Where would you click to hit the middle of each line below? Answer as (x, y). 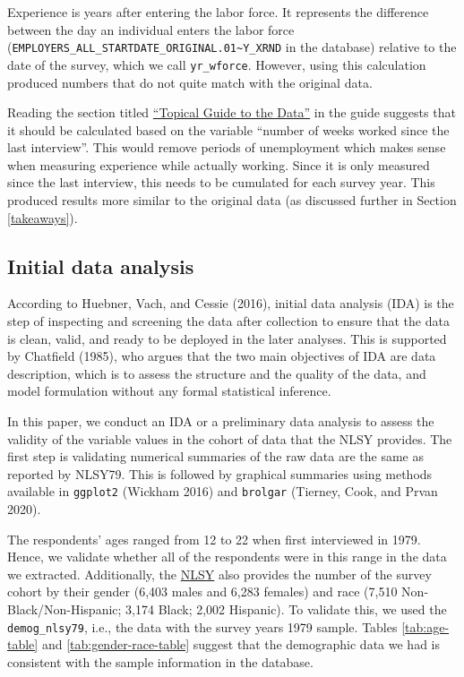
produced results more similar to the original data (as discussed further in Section (232, 200)
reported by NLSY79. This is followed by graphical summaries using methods (220, 473)
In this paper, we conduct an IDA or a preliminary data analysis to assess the (221, 421)
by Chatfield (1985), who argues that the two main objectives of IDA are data (222, 356)
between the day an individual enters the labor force (151, 29)
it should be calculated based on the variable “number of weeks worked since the (228, 129)
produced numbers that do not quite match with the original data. (190, 82)
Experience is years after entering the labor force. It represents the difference (218, 12)
